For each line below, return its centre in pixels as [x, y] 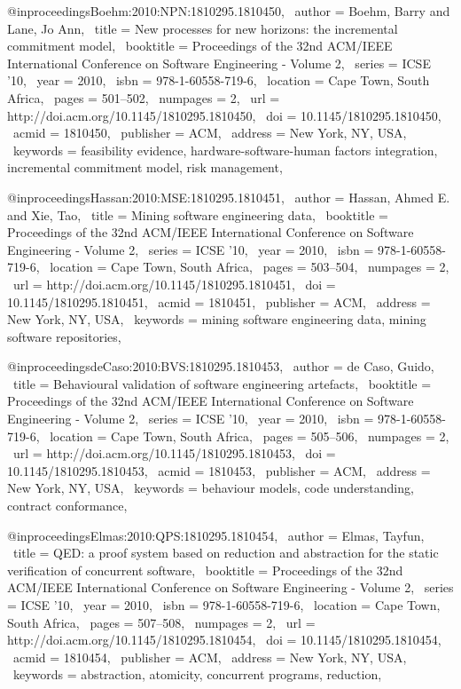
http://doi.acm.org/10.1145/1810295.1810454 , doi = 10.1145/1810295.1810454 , [224, 640]
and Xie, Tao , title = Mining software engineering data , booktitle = [198, 214]
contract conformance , [67, 506]
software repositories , [64, 336]
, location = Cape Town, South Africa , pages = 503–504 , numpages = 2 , [242, 267]
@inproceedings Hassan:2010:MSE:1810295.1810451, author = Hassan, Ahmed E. [229, 197]
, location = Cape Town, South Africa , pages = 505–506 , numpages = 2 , [242, 436]
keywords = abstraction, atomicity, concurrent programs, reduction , [197, 674]
